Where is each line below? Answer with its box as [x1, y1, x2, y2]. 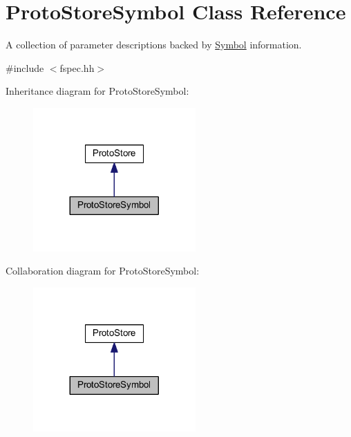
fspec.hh [59, 60, 95, 75]
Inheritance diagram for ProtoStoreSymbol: [6, 84, 189, 98]
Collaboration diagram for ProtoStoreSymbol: [6, 263, 200, 278]
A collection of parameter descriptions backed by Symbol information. [6, 37, 302, 52]
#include [6, 60, 44, 75]
